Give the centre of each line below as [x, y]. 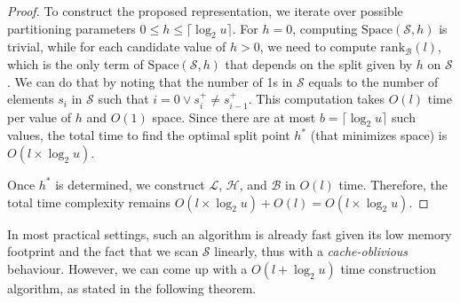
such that [123, 99]
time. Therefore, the [393, 184]
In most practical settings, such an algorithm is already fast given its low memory [230, 233]
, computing [325, 28]
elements [31, 99]
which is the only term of [75, 63]
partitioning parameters [71, 28]
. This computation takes [317, 99]
